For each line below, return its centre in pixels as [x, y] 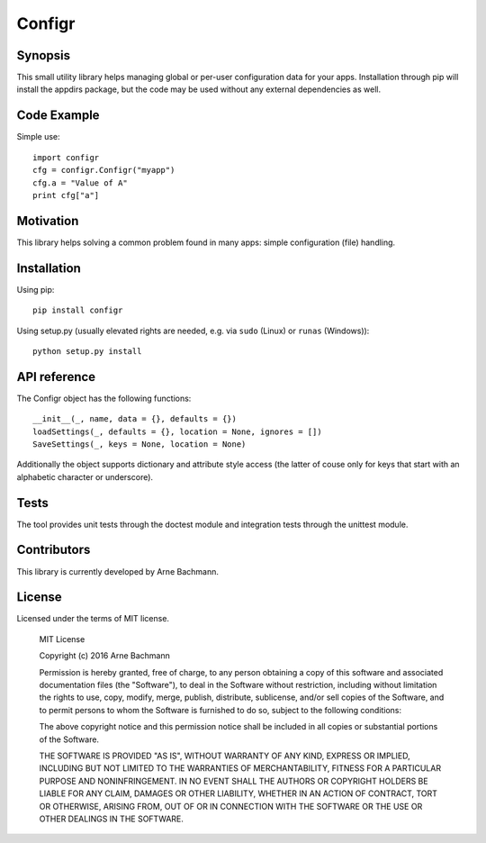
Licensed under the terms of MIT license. [93, 619]
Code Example [58, 116]
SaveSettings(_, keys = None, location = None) [139, 444]
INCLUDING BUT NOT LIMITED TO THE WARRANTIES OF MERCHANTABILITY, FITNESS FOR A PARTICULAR [240, 768]
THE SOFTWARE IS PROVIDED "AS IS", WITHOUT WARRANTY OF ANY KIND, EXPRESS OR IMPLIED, [225, 756]
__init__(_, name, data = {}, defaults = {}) [135, 419]
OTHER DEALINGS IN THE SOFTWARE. [112, 819]
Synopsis [44, 55]
